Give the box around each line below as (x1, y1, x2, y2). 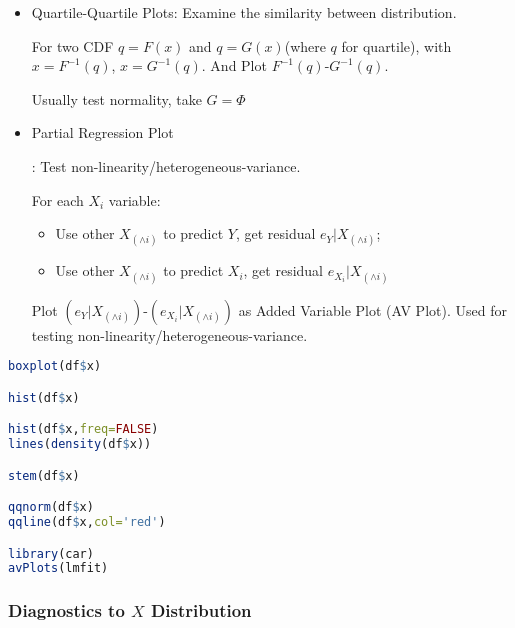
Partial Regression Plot (31, 122, 174, 143)
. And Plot (201, 55, 267, 76)
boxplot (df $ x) (8, 359, 102, 374)
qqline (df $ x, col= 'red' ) (8, 515, 166, 529)
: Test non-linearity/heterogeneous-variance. (31, 155, 301, 176)
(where (284, 35, 326, 56)
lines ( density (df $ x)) (8, 437, 152, 452)
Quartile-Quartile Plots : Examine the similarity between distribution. (31, 2, 457, 22)
